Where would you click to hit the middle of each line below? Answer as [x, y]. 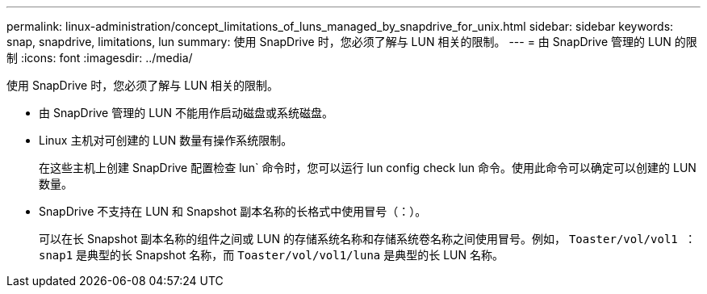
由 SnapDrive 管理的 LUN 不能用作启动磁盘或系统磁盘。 [186, 113]
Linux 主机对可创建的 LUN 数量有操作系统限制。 [166, 140]
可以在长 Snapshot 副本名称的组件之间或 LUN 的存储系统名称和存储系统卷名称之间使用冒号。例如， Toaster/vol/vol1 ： [368, 239]
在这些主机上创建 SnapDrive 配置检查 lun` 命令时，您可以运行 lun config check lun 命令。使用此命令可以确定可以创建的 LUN [368, 168]
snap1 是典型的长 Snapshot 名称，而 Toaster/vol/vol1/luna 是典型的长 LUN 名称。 [271, 255]
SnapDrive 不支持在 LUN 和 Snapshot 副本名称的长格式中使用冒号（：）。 [233, 211]
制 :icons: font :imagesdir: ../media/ [100, 58]
